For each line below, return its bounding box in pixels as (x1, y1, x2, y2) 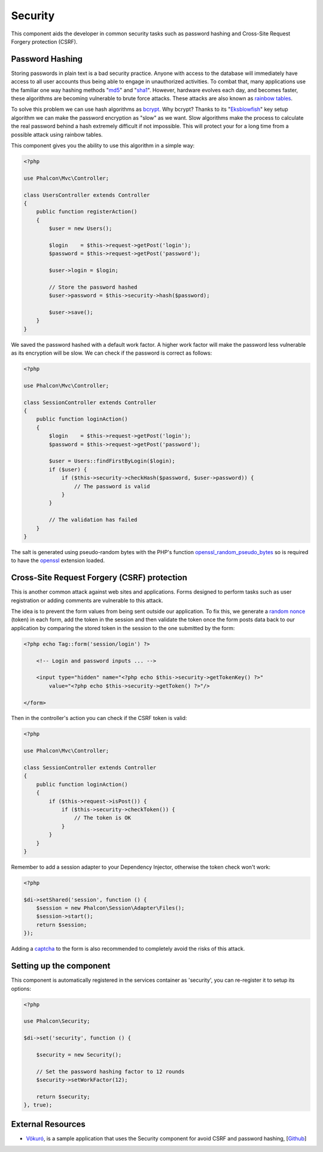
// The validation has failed (48, 516, 138, 524)
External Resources (11, 1119, 86, 1129)
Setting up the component (11, 961, 111, 971)
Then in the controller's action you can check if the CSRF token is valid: (11, 715, 187, 722)
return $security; (36, 1093, 90, 1100)
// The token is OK (74, 815, 132, 821)
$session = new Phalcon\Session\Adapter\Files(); (36, 905, 185, 912)
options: (11, 985, 32, 992)
